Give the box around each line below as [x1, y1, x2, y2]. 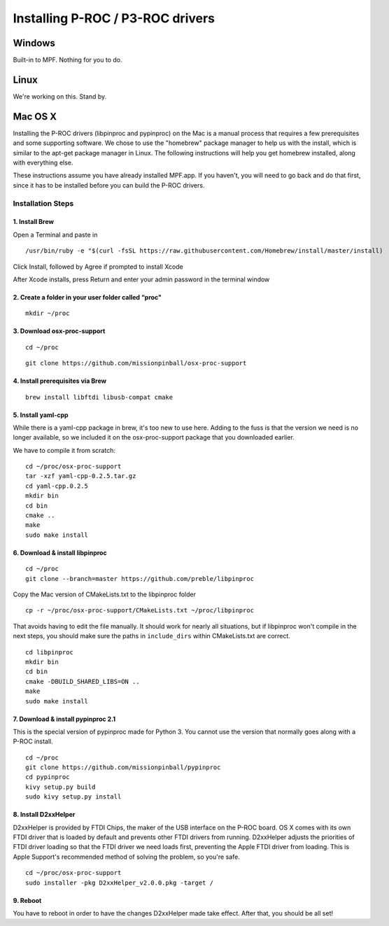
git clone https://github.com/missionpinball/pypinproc [25, 764, 221, 771]
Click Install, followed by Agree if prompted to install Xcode [13, 262, 183, 271]
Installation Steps [13, 198, 74, 208]
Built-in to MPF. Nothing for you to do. [13, 56, 122, 64]
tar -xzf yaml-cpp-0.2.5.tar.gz [25, 472, 136, 480]
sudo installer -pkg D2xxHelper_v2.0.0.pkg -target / [25, 878, 213, 887]
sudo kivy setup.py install [25, 793, 122, 801]
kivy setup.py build [25, 783, 96, 791]
